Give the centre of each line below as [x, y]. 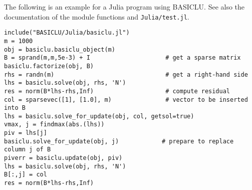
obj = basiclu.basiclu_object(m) [60, 49]
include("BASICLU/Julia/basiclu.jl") [67, 33]
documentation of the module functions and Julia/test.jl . [97, 16]
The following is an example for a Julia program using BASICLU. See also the [124, 7]
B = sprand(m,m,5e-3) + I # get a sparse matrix [122, 58]
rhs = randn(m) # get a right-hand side [126, 74]
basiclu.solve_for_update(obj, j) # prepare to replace [119, 141]
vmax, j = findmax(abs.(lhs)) [54, 125]
